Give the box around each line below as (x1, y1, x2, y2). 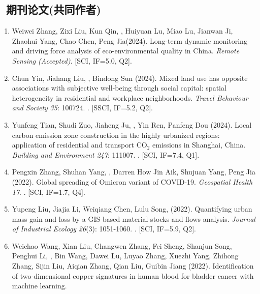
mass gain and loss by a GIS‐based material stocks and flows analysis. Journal (12, 213, 255, 224)
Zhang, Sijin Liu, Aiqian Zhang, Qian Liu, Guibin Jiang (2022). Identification (12, 260, 254, 271)
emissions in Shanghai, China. (152, 139, 246, 150)
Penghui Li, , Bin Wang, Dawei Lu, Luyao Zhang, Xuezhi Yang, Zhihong (12, 250, 239, 261)
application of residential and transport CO (12, 139, 147, 150)
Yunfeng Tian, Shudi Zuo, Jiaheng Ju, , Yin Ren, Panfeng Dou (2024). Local (12, 119, 252, 130)
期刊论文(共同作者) (6, 2, 101, 17)
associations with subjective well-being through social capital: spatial (12, 82, 226, 93)
